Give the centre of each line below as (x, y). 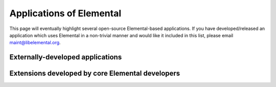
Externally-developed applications (66, 57)
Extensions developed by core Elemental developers (95, 74)
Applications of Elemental (65, 13)
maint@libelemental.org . (35, 43)
